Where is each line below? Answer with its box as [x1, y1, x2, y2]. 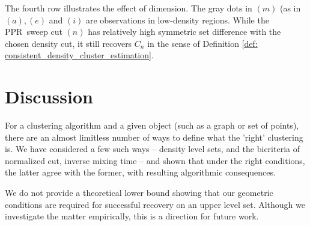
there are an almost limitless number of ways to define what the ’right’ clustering [5, 130, 303, 143]
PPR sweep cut [5, 25, 62, 38]
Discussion [5, 84, 93, 109]
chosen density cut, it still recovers [5, 37, 132, 49]
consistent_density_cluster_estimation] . [5, 49, 154, 61]
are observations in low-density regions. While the [85, 13, 269, 26]
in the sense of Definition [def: [147, 37, 258, 49]
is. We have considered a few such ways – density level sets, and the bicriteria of [5, 142, 300, 155]
